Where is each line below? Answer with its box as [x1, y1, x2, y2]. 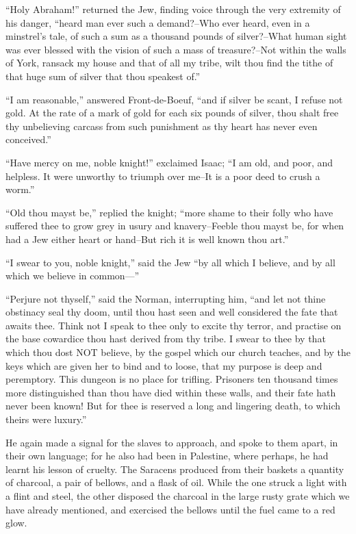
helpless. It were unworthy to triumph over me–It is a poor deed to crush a [5, 168, 320, 183]
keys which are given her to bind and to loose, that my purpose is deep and [5, 358, 322, 372]
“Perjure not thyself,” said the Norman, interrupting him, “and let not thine [5, 291, 326, 305]
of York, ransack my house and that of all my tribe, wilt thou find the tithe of [5, 55, 333, 70]
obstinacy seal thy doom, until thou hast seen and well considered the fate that [5, 305, 338, 319]
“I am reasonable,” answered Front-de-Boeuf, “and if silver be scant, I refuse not [5, 92, 343, 106]
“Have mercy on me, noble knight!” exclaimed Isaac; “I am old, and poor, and [5, 155, 333, 169]
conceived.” [5, 132, 51, 147]
